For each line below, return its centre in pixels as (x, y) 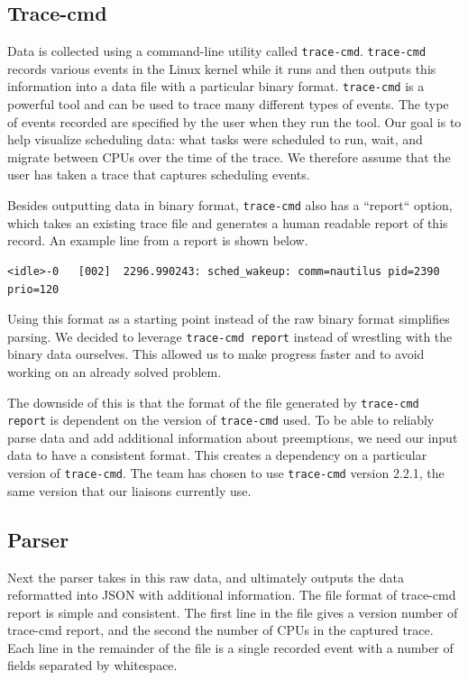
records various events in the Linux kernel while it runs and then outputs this (222, 68)
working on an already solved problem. (115, 371)
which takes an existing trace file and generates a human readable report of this (228, 222)
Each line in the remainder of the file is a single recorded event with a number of (230, 647)
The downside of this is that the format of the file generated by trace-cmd (213, 402)
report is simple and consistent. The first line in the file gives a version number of (233, 612)
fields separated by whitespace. (92, 665)
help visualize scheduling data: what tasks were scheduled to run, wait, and (215, 139)
